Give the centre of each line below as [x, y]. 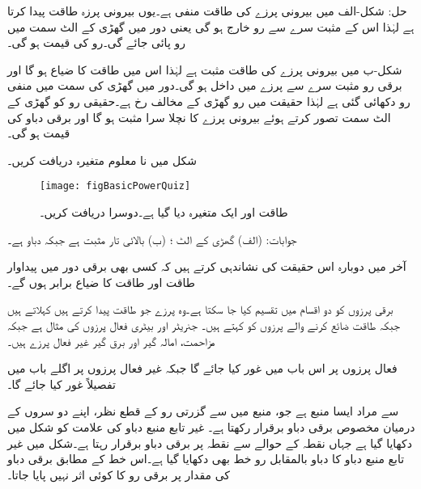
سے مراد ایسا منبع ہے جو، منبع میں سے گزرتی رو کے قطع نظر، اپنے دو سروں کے [203, 411]
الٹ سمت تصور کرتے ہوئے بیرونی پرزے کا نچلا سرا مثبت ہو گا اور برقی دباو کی [199, 117]
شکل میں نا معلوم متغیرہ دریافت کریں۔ [102, 160]
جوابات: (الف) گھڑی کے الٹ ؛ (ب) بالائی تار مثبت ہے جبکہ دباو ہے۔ [152, 239]
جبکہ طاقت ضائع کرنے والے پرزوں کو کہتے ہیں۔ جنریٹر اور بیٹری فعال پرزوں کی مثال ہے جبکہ [204, 325]
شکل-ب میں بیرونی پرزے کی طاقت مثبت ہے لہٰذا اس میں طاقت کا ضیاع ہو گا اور [205, 69]
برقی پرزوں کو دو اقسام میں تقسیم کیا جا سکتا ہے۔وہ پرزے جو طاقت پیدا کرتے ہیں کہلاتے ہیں [200, 309]
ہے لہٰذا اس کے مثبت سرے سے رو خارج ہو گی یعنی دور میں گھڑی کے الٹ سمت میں [211, 26]
